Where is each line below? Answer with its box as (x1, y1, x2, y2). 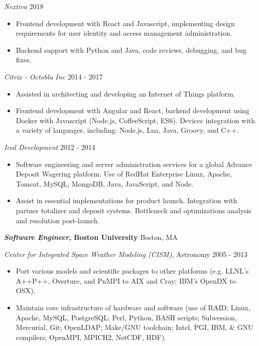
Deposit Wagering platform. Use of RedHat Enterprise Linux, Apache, (16, 168, 232, 179)
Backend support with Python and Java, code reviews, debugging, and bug (16, 44, 246, 55)
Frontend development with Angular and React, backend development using (16, 105, 250, 116)
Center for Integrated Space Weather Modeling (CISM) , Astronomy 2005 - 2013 (4, 248, 247, 259)
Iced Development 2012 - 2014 (4, 141, 95, 152)
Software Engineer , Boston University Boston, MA (4, 232, 178, 242)
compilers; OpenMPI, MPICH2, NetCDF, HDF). (16, 331, 166, 342)
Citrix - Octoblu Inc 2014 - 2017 (4, 71, 103, 81)
